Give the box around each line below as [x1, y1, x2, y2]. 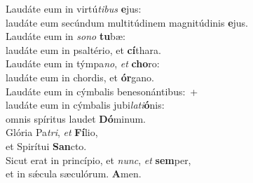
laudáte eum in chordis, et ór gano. [6, 69, 154, 84]
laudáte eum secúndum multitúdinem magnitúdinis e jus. [6, 15, 249, 29]
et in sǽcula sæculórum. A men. [6, 166, 142, 181]
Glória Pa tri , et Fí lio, [6, 125, 98, 140]
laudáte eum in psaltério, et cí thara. [6, 42, 161, 57]
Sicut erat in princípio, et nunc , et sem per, [6, 152, 191, 167]
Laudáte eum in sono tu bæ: [6, 29, 125, 43]
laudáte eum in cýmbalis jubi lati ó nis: [6, 97, 165, 112]
